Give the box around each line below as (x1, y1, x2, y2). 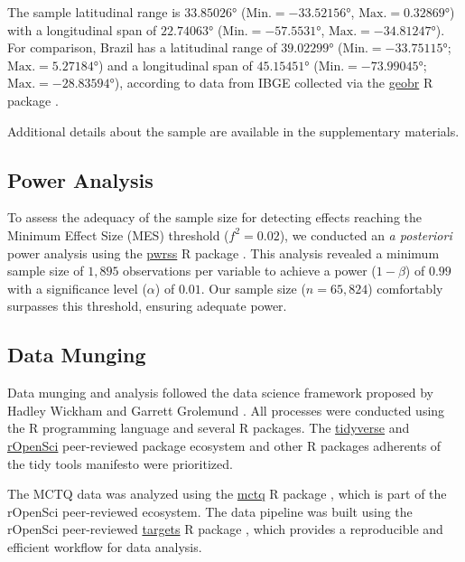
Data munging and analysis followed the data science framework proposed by (7, 383, 433, 402)
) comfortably (367, 278, 443, 297)
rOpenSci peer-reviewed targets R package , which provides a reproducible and (7, 520, 443, 539)
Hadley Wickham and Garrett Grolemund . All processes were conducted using (7, 400, 445, 419)
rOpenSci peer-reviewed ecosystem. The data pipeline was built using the (7, 501, 413, 520)
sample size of (7, 261, 84, 280)
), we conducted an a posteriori (279, 225, 452, 244)
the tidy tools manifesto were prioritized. (7, 454, 233, 473)
